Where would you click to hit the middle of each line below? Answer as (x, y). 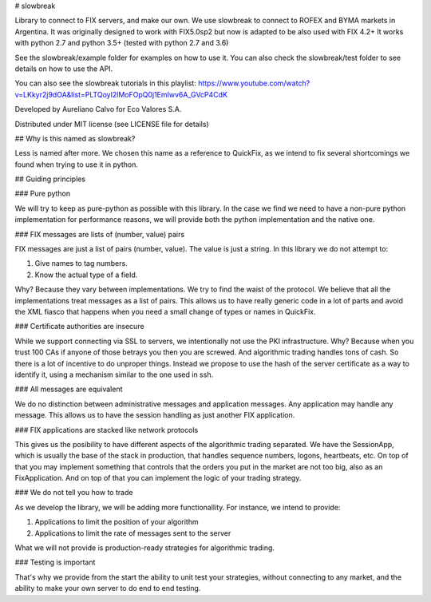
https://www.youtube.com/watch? (254, 83)
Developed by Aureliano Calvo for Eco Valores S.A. (98, 109)
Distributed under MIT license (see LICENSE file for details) (112, 124)
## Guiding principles (50, 179)
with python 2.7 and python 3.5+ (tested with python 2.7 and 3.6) (122, 43)
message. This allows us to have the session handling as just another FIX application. (155, 415)
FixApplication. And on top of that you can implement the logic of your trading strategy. (158, 478)
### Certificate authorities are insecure (79, 327)
